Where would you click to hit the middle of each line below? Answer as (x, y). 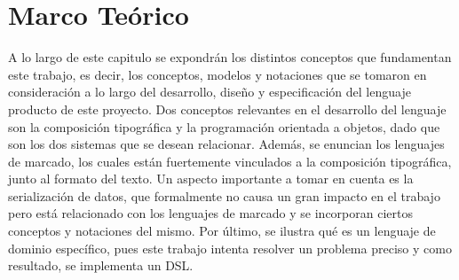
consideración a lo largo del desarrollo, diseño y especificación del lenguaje (210, 92)
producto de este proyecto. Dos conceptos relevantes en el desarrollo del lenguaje (227, 109)
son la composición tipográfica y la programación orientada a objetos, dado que (224, 126)
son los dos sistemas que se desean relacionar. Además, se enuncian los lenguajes (226, 144)
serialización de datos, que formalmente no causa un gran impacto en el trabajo (224, 195)
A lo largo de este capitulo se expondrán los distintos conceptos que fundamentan (230, 57)
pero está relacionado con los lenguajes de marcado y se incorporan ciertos (210, 213)
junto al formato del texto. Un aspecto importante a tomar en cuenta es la (211, 179)
